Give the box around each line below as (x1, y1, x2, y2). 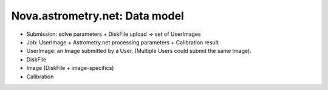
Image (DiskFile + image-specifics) (26, 64, 114, 72)
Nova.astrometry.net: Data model (11, 9, 185, 22)
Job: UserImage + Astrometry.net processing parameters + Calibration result (26, 38, 219, 46)
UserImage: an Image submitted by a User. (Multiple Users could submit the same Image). (26, 47, 251, 55)
